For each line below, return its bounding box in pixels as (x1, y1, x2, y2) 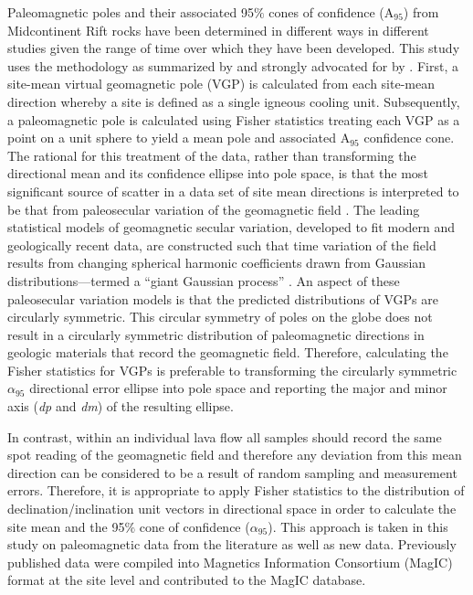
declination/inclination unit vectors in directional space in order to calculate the (7, 499, 457, 518)
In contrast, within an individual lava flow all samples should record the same (7, 427, 442, 446)
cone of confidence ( (139, 516, 250, 536)
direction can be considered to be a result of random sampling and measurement (7, 462, 457, 482)
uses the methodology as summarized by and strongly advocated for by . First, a (7, 56, 458, 75)
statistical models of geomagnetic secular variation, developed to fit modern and (7, 218, 456, 237)
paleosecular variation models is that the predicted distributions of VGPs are (7, 289, 438, 308)
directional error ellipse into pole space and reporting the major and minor (29, 378, 447, 398)
